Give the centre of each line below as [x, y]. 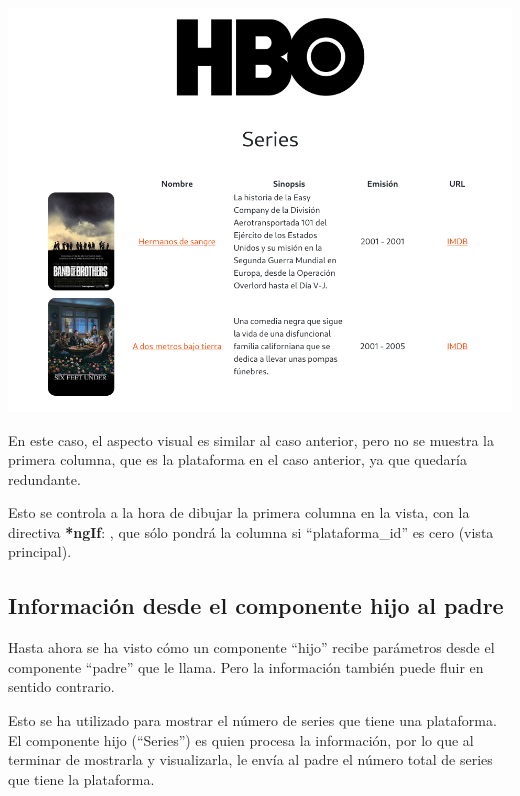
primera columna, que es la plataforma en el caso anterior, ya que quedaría [237, 459]
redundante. [44, 478]
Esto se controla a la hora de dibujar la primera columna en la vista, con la [239, 512]
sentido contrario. [61, 686]
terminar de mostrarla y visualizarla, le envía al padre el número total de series [250, 759]
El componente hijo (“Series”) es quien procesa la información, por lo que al [241, 739]
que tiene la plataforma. [81, 778]
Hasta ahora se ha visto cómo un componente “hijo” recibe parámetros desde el [251, 647]
